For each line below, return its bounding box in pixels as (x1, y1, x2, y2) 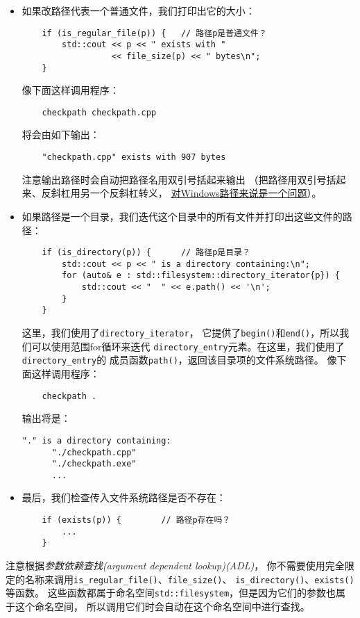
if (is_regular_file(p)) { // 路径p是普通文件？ (42, 28, 267, 38)
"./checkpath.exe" (51, 459, 137, 469)
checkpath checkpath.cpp (42, 107, 157, 117)
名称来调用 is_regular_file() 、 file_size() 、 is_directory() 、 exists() (24, 571, 354, 586)
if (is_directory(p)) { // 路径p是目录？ (42, 247, 250, 258)
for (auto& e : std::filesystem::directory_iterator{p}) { (62, 270, 340, 281)
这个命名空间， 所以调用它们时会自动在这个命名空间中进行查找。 (15, 599, 310, 613)
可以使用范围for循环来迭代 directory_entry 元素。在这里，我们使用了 (31, 339, 345, 353)
